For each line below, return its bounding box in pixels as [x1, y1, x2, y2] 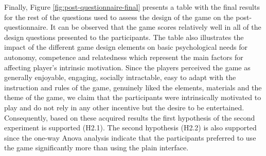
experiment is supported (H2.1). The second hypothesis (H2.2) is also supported [4, 122, 257, 133]
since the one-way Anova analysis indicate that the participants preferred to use [4, 132, 256, 143]
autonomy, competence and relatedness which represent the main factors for [4, 51, 243, 62]
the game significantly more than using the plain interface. [4, 142, 189, 153]
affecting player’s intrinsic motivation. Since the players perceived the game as [4, 62, 251, 72]
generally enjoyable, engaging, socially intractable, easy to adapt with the [4, 72, 236, 83]
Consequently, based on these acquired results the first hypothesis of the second [4, 112, 255, 123]
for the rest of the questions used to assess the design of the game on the [4, 11, 234, 22]
